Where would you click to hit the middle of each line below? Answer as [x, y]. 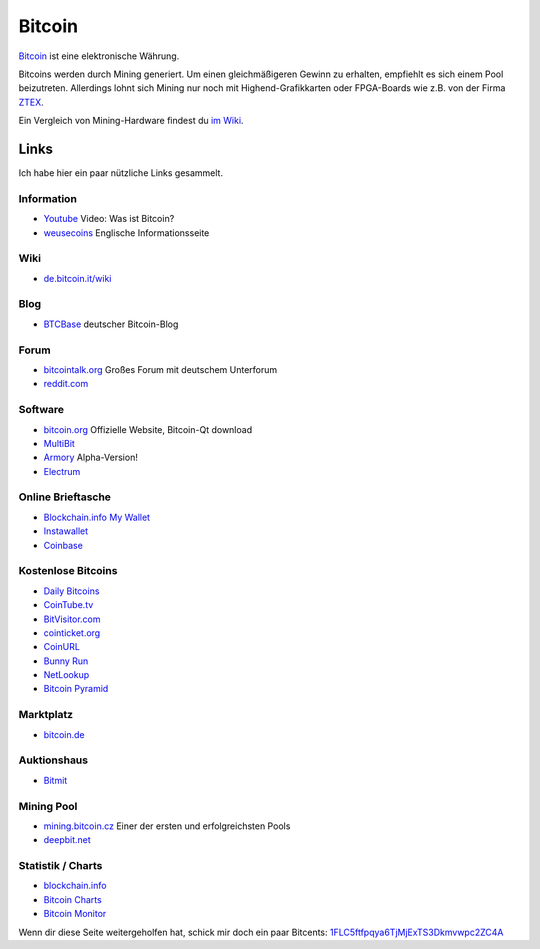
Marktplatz [46, 715]
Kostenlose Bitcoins [68, 571]
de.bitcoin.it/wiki [77, 278]
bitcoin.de [64, 734]
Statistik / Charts [60, 866]
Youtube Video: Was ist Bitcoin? [109, 219]
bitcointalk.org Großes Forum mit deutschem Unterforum [160, 369]
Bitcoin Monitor [75, 914]
